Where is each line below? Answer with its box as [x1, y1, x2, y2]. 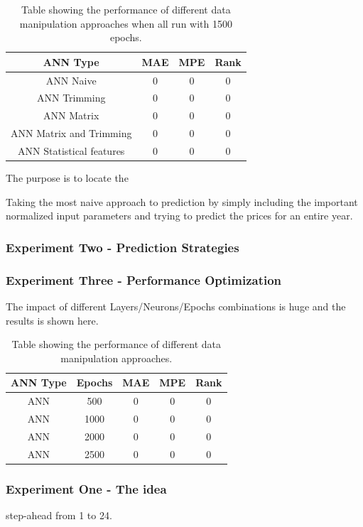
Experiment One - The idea [6, 479, 167, 497]
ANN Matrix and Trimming [11, 126, 132, 141]
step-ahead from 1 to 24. [6, 508, 112, 522]
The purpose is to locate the [6, 170, 129, 185]
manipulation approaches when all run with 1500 [19, 16, 232, 31]
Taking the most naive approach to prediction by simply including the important [6, 194, 358, 209]
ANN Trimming [36, 90, 106, 105]
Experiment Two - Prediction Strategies [6, 238, 239, 256]
